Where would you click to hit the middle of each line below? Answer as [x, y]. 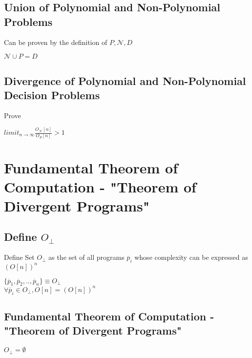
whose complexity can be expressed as [191, 257]
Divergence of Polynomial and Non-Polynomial [125, 80]
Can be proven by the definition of [56, 42]
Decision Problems [52, 95]
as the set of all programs [86, 257]
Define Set [19, 257]
